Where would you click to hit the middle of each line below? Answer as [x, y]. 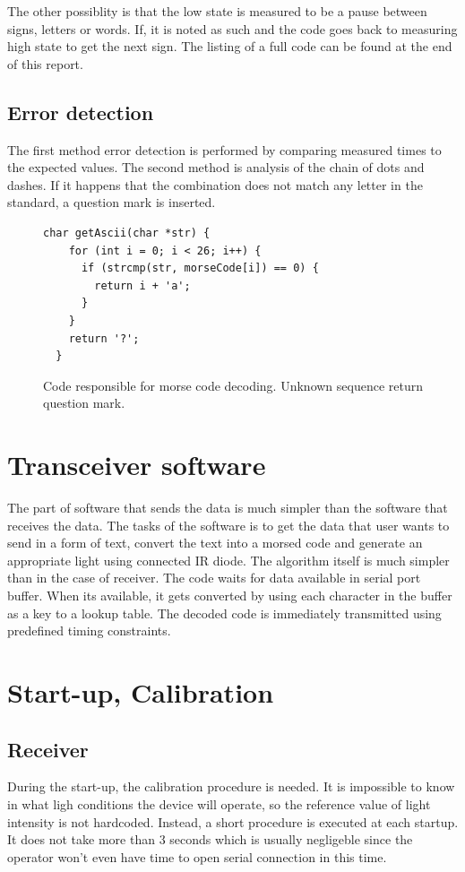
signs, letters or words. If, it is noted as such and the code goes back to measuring [232, 28]
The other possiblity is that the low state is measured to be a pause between [217, 11]
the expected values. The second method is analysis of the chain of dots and [216, 167]
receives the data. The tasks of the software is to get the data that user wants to [228, 525]
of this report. [45, 63]
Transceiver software [137, 465]
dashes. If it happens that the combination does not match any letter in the [215, 184]
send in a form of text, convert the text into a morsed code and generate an [215, 543]
